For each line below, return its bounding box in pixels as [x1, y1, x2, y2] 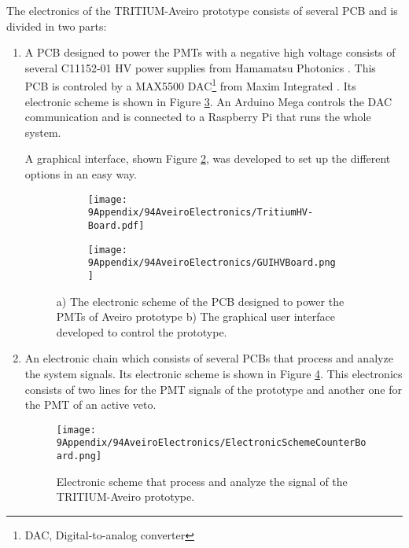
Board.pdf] [87, 219, 145, 231]
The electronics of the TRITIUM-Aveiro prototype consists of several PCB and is [6, 2, 398, 18]
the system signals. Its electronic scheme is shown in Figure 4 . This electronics [24, 365, 403, 381]
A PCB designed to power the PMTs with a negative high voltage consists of [24, 44, 396, 61]
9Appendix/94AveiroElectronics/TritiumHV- [87, 207, 314, 219]
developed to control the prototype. [56, 323, 227, 340]
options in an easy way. [24, 166, 137, 182]
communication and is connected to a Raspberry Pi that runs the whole [24, 108, 371, 125]
